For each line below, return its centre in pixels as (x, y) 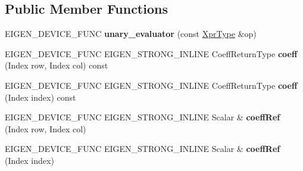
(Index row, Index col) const (57, 65)
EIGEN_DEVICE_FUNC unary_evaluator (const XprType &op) (131, 34)
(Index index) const (40, 97)
